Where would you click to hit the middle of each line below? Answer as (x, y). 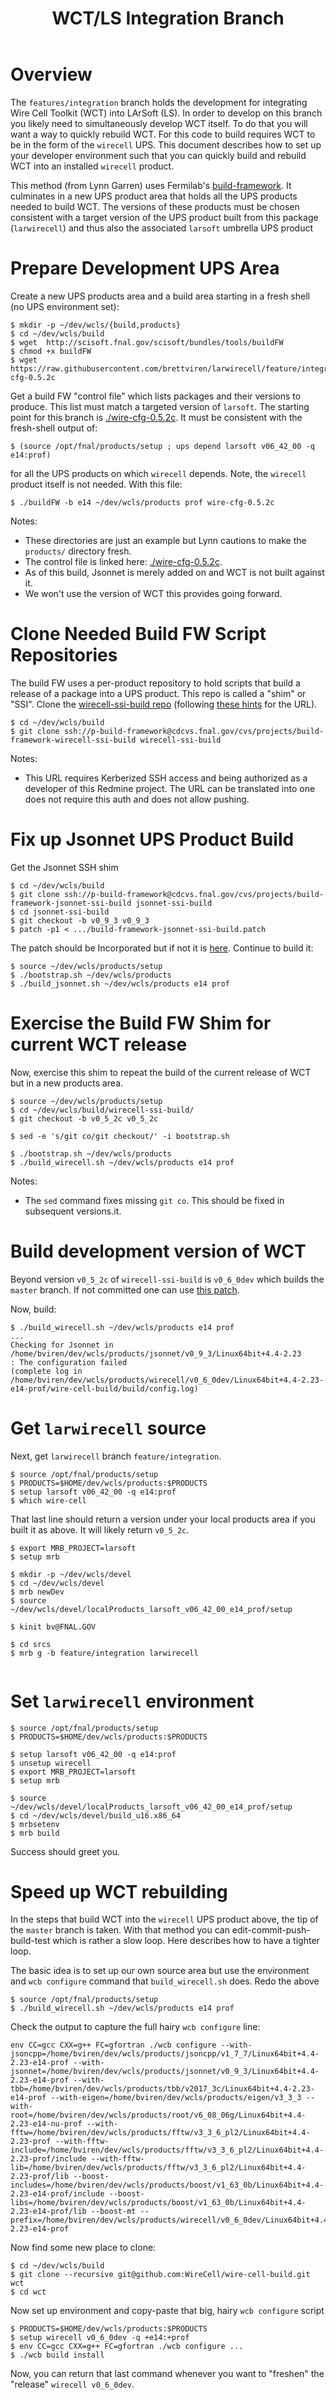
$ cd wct (28, 2292)
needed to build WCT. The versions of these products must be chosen (155, 206)
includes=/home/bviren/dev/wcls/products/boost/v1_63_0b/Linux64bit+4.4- (167, 2185)
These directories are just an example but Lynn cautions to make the (165, 540)
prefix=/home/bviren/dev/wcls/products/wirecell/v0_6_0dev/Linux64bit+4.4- (171, 2220)
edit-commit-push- (271, 1930)
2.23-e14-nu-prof (46, 2124)
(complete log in (46, 1371)
